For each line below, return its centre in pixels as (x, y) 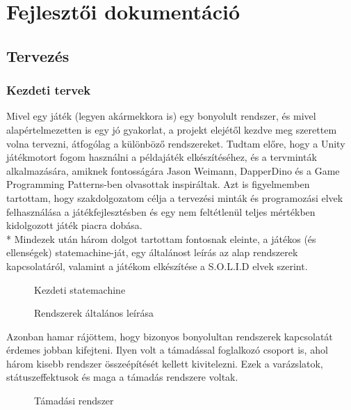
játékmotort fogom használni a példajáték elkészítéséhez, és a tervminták (162, 157)
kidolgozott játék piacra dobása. (74, 225)
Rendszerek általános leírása (94, 313)
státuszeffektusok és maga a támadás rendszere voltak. (122, 377)
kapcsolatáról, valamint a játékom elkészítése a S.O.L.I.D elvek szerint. (157, 266)
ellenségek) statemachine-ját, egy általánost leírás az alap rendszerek (152, 252)
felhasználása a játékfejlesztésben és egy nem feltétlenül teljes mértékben (161, 211)
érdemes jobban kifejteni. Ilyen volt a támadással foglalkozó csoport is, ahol (167, 350)
